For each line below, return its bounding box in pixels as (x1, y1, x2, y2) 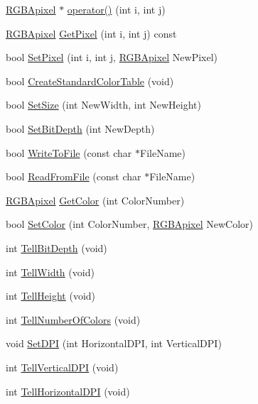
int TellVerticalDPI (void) (6, 359, 119, 374)
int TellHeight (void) (6, 288, 96, 303)
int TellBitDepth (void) (6, 240, 107, 255)
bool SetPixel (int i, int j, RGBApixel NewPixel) (6, 50, 218, 65)
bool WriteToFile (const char (6, 145, 132, 160)
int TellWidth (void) (6, 264, 95, 279)
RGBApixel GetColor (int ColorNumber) (6, 192, 185, 207)
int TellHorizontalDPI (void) (6, 383, 130, 398)
